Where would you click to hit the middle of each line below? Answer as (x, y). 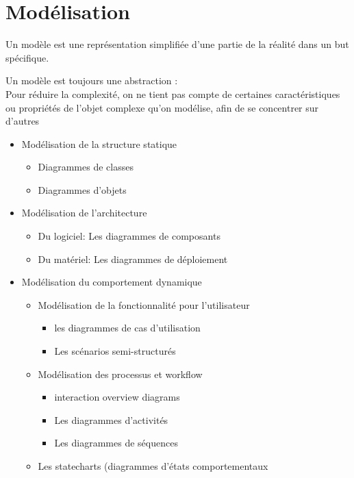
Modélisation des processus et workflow (120, 374)
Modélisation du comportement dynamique (112, 282)
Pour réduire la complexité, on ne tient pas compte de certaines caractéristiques (173, 93)
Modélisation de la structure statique (99, 143)
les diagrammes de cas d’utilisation (127, 328)
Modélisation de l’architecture (84, 213)
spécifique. (27, 57)
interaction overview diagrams (117, 397)
